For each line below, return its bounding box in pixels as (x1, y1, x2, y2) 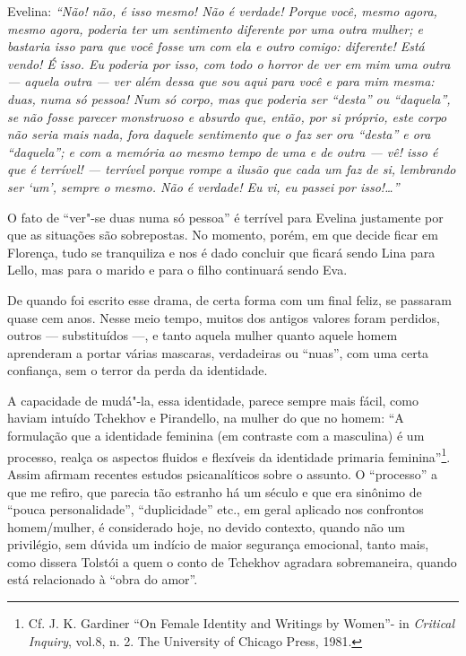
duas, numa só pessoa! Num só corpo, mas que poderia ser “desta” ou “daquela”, (7, 89, 451, 108)
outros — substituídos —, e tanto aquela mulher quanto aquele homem (7, 326, 398, 345)
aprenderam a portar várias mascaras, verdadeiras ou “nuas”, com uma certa (7, 343, 429, 362)
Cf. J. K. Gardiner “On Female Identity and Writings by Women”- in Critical (28, 614, 455, 633)
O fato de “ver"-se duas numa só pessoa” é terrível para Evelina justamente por (7, 207, 444, 226)
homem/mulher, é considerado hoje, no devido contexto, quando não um (7, 517, 405, 536)
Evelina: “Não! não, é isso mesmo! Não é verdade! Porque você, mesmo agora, (7, 2, 437, 20)
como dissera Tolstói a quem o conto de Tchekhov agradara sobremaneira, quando (7, 552, 457, 571)
